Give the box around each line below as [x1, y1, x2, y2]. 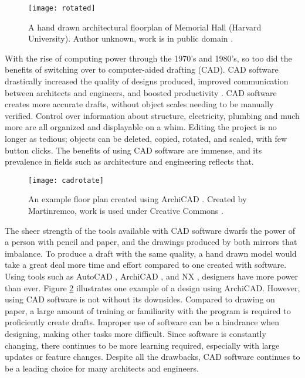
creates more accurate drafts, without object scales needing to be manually [5, 98, 274, 110]
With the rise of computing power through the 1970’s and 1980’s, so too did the [5, 52, 292, 64]
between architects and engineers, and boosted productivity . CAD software [5, 86, 277, 98]
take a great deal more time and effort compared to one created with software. [5, 258, 287, 271]
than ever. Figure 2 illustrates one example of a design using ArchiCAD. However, [5, 281, 300, 294]
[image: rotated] [28, 4, 96, 12]
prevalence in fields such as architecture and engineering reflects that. [5, 155, 254, 168]
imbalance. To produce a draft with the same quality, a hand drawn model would [5, 247, 297, 259]
